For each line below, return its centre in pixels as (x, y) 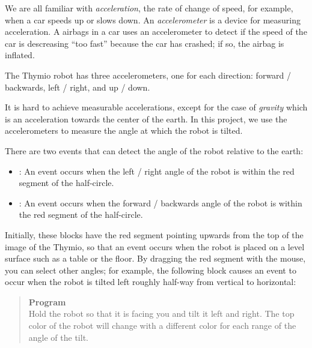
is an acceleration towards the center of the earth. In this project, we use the (146, 118)
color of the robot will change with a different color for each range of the (162, 325)
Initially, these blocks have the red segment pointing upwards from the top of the (154, 234)
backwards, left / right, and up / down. (78, 87)
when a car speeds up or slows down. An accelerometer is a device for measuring (153, 19)
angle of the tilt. (58, 337)
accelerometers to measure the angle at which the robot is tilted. (124, 130)
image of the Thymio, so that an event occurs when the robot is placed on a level (155, 246)
